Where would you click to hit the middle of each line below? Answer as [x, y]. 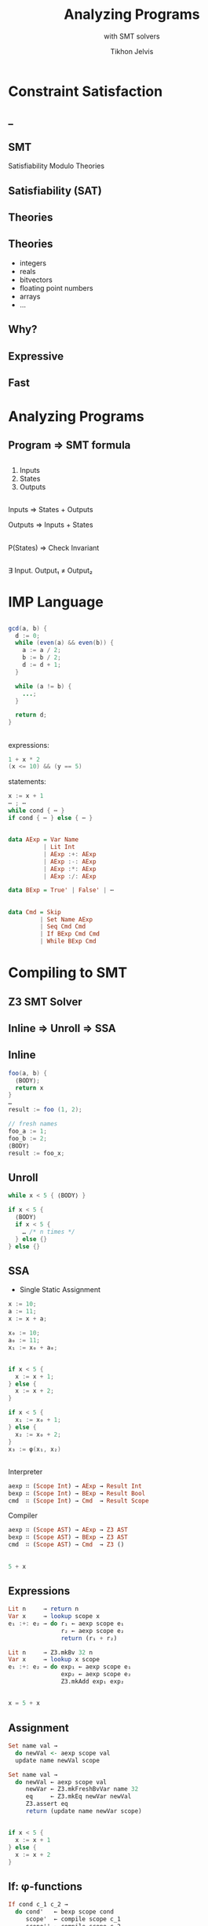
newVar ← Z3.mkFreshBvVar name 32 [82, 1789]
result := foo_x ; [36, 1153]
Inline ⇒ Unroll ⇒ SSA [62, 1029]
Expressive [36, 356]
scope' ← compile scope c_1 [73, 1919]
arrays [30, 296]
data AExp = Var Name [44, 840]
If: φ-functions [45, 1887]
